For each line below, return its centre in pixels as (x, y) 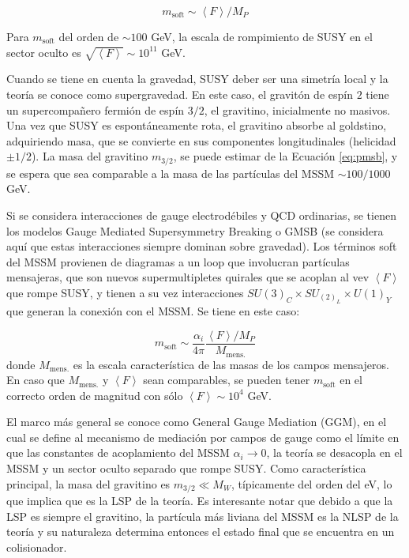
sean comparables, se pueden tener (227, 380)
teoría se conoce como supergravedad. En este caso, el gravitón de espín (180, 94)
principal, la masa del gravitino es (88, 483)
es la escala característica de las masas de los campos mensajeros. (231, 364)
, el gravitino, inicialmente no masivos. (297, 109)
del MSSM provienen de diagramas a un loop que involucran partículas (178, 261)
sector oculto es (44, 52)
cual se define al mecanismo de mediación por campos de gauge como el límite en (203, 437)
